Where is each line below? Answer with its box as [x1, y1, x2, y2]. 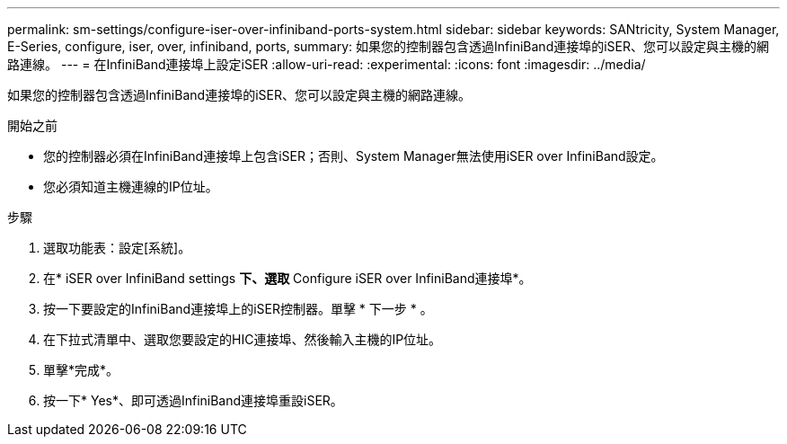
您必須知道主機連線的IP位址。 [43, 179, 218, 194]
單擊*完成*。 [43, 362, 119, 377]
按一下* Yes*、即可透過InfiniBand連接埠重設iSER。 [43, 393, 343, 408]
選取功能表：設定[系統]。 [43, 240, 191, 255]
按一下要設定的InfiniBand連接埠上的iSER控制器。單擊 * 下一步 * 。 [43, 301, 433, 316]
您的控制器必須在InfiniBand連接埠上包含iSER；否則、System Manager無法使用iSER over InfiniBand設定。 [43, 148, 664, 164]
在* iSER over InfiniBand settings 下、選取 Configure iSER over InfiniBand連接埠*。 [43, 271, 532, 286]
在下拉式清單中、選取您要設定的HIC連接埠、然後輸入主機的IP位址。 [43, 332, 442, 347]
